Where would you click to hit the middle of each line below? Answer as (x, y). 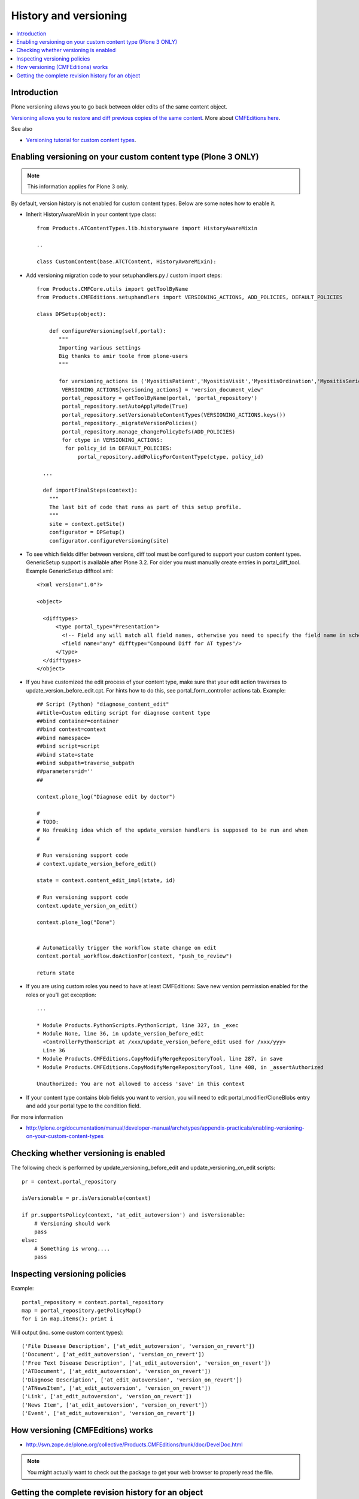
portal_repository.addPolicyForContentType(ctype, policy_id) (171, 457)
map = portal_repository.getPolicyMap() (82, 1310)
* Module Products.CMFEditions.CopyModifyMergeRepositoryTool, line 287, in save (160, 1059)
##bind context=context (72, 729)
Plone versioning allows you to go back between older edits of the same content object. (119, 107)
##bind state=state (65, 755)
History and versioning (69, 16)
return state (56, 973)
